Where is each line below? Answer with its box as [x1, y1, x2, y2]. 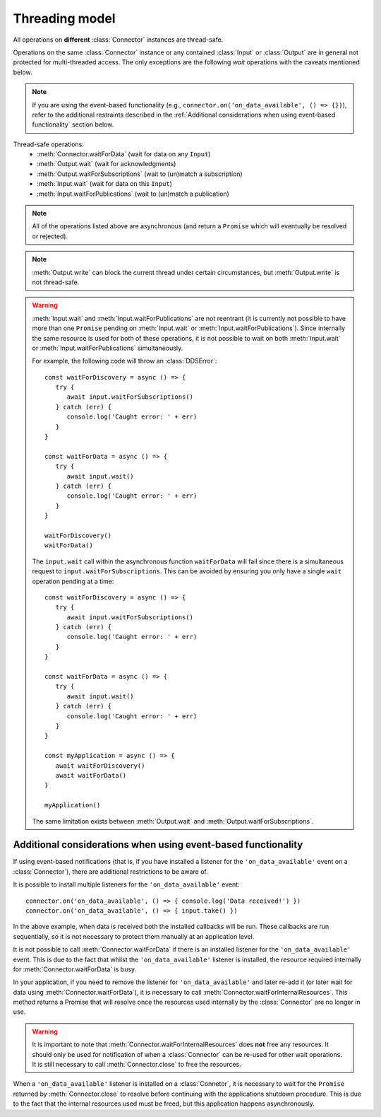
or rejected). [32, 232, 68, 240]
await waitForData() [55, 771, 127, 779]
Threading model [13, 11, 116, 26]
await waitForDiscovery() [55, 761, 145, 770]
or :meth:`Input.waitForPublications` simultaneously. [32, 344, 183, 352]
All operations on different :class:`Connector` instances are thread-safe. [13, 35, 224, 44]
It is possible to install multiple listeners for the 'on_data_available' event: [13, 880, 240, 889]
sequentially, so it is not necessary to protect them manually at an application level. [13, 932, 255, 940]
